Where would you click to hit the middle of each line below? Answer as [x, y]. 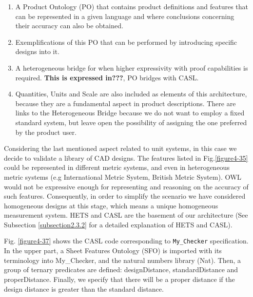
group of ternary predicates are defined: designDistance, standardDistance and [121, 269]
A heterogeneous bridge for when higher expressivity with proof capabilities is [132, 67]
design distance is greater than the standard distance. [84, 288]
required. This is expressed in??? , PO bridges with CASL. [107, 77]
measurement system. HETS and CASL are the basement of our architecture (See [126, 215]
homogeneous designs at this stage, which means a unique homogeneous [111, 205]
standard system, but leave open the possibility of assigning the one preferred [131, 122]
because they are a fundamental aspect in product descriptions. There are [126, 103]
